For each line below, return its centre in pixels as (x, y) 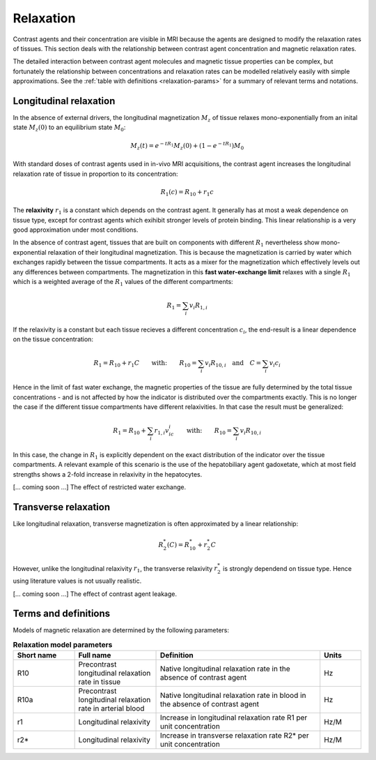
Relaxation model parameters (63, 645)
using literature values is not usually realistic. (77, 581)
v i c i (275, 364)
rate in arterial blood (111, 708)
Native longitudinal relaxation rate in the (225, 669)
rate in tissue (100, 682)
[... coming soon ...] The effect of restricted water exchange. (100, 487)
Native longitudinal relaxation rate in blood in (233, 696)
